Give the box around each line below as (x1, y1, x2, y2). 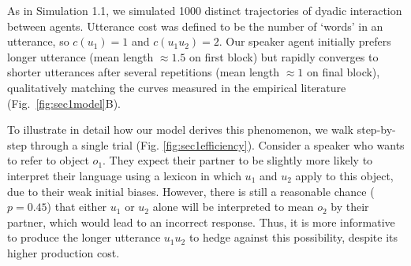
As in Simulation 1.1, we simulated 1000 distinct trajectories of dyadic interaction (7, 2, 402, 18)
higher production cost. (7, 244, 120, 260)
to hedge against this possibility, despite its (189, 229, 398, 246)
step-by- (357, 121, 396, 138)
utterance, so (7, 33, 69, 50)
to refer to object (7, 152, 89, 168)
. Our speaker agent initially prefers (219, 33, 391, 50)
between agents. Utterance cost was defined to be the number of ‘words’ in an (7, 17, 383, 34)
